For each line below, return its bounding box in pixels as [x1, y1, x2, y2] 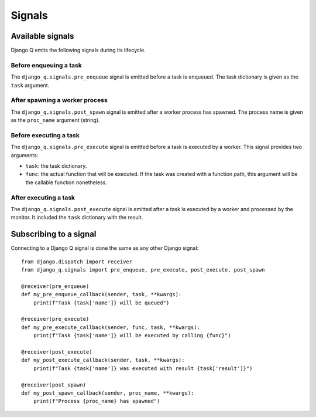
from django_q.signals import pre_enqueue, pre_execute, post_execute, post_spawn [21, 267, 265, 273]
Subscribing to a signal [11, 229, 97, 239]
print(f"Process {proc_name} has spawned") [33, 398, 160, 405]
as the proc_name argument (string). [11, 117, 100, 124]
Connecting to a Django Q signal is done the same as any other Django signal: [11, 245, 199, 252]
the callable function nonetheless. [25, 179, 108, 186]
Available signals [11, 31, 74, 41]
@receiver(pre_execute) [21, 316, 90, 323]
